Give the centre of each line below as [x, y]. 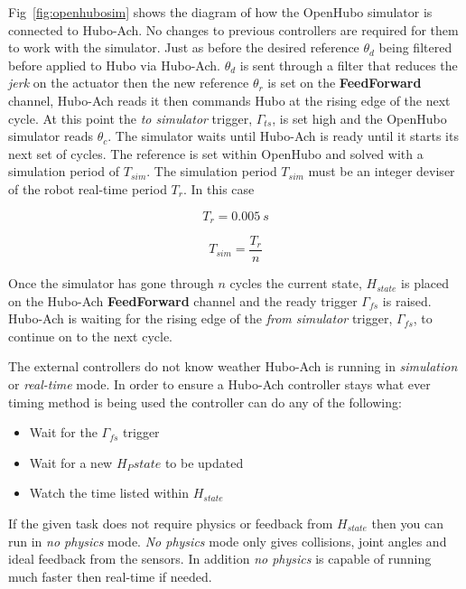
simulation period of [64, 171]
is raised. [407, 300]
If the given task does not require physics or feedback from [171, 523]
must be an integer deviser [382, 171]
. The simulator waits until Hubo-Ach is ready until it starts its [283, 136]
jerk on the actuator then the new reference [129, 83]
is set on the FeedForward [345, 83]
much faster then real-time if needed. [110, 576]
